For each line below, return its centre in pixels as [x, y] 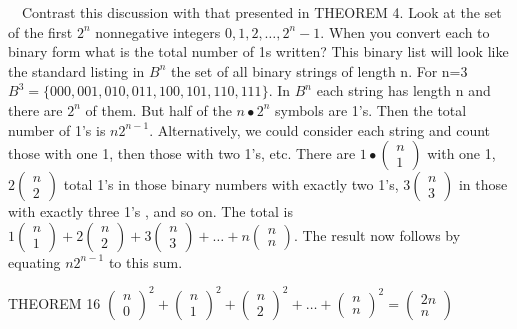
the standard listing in [76, 70]
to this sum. [145, 261]
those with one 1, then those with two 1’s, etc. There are [182, 153]
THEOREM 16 [54, 302]
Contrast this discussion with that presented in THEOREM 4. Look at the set [261, 12]
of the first [40, 31]
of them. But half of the [158, 109]
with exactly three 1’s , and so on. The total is [150, 211]
